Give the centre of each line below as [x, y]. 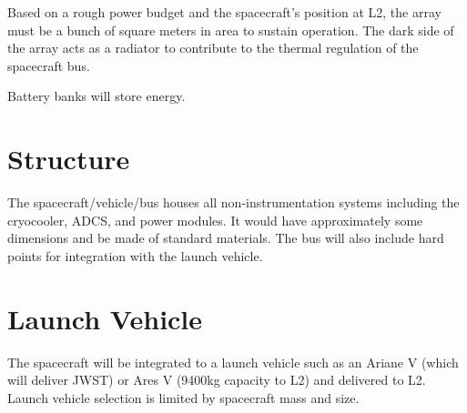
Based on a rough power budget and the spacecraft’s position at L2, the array [224, 12]
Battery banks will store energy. [96, 96]
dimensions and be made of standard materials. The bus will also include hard [226, 238]
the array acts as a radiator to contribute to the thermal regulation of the [213, 48]
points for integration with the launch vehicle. [135, 255]
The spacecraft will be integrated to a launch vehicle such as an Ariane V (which [233, 362]
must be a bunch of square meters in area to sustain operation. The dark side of [231, 30]
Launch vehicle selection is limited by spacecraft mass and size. [183, 397]
